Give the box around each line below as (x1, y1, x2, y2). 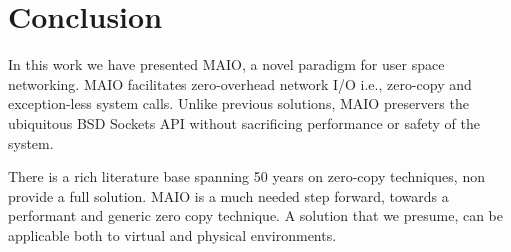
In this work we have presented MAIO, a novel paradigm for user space (8, 54, 445, 75)
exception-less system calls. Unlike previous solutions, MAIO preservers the (8, 93, 469, 114)
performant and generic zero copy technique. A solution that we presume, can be (8, 205, 503, 226)
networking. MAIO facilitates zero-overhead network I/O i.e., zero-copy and (8, 73, 472, 94)
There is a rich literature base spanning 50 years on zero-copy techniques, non (8, 166, 485, 187)
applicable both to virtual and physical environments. (8, 224, 337, 245)
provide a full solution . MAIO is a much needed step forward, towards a (8, 185, 449, 206)
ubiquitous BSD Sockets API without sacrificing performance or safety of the (8, 112, 481, 133)
